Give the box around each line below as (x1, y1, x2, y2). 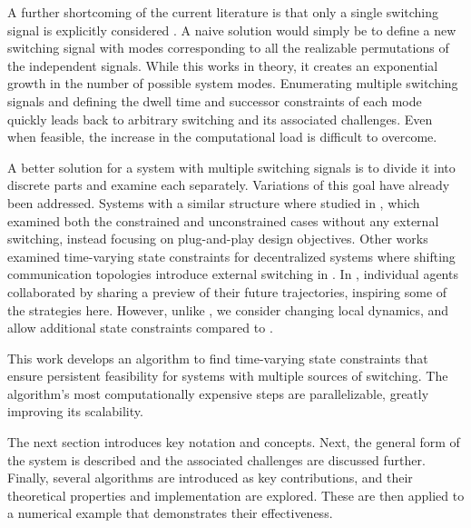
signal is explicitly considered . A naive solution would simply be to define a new (7, 20, 456, 39)
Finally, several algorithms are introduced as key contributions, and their (7, 468, 413, 487)
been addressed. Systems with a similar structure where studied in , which (7, 193, 420, 212)
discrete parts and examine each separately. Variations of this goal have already (7, 175, 450, 194)
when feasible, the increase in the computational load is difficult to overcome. (7, 127, 437, 146)
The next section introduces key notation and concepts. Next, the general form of (7, 433, 460, 452)
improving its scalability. (7, 402, 143, 421)
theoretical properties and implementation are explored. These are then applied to (7, 485, 465, 504)
